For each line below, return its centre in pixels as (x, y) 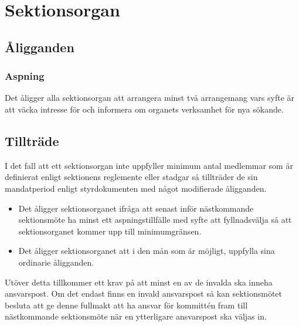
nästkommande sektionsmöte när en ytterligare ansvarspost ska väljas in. (136, 316)
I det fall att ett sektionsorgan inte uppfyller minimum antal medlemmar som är (149, 165)
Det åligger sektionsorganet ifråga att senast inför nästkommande (136, 208)
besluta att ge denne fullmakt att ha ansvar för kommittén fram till (126, 305)
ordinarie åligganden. (56, 262)
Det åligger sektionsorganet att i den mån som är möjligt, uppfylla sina (147, 251)
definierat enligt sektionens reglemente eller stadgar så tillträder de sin (131, 177)
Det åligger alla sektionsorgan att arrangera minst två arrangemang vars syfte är (150, 98)
